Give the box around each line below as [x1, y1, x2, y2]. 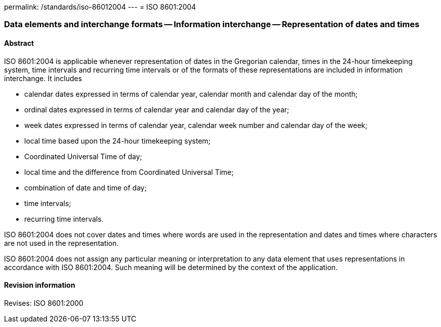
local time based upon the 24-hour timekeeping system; [24, 136, 211, 145]
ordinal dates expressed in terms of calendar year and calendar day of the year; [24, 105, 290, 114]
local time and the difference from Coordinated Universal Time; [24, 167, 234, 176]
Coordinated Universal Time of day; [24, 152, 142, 161]
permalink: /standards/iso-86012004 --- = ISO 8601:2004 [4, 3, 196, 11]
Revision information [4, 281, 75, 290]
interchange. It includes [4, 74, 82, 83]
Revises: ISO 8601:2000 [4, 298, 84, 307]
